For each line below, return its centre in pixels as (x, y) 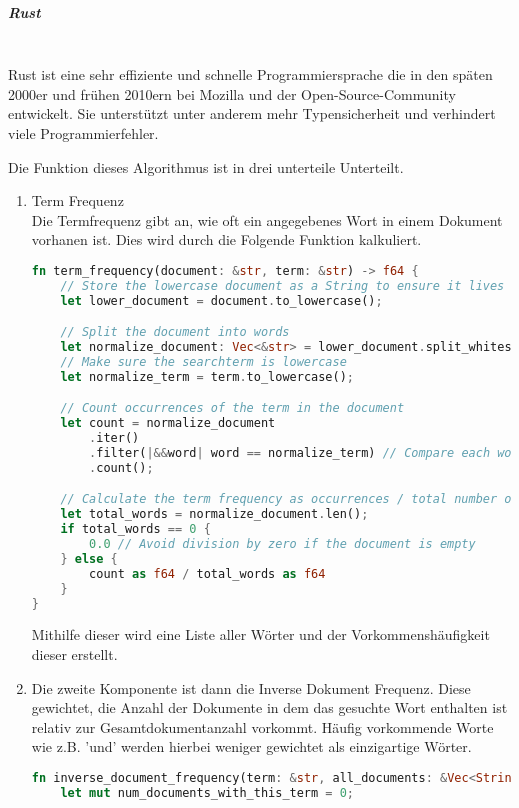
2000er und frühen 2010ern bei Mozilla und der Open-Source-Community (232, 93)
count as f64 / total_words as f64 (207, 573)
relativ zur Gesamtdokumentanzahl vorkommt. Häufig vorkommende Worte (262, 726)
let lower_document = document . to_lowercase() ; (221, 300)
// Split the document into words (175, 332)
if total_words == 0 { (135, 529)
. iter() (114, 438)
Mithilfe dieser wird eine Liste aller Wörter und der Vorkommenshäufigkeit (260, 634)
